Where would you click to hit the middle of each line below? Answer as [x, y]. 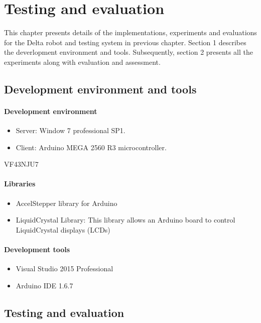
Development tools [37, 249]
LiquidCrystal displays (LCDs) [63, 229]
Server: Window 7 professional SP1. [71, 130]
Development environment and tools [100, 89]
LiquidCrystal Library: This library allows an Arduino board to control [125, 220]
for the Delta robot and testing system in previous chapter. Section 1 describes [125, 42]
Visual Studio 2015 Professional [64, 268]
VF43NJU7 [21, 164]
